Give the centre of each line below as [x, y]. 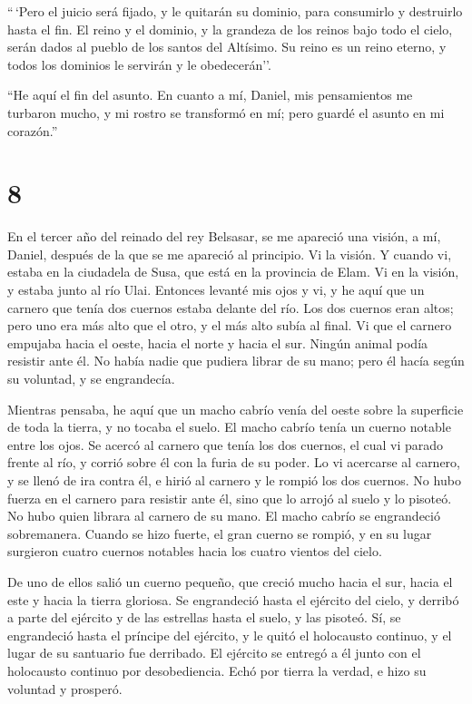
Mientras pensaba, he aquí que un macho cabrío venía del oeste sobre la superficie [236, 409]
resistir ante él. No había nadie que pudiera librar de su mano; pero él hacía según [236, 361]
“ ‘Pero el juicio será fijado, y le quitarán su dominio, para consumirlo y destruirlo [235, 11]
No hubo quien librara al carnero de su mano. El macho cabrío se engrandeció [224, 516]
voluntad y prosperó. [65, 688]
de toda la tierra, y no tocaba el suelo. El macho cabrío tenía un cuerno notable [229, 427]
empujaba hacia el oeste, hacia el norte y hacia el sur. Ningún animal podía [218, 342]
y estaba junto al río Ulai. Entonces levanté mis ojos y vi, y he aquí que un [216, 290]
